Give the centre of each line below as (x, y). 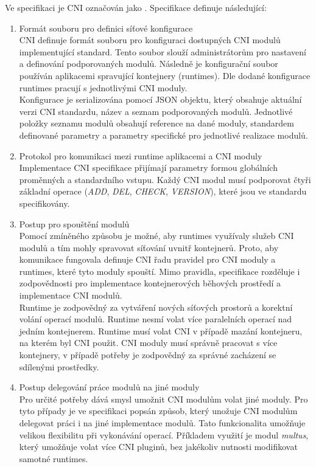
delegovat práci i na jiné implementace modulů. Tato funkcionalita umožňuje (162, 423)
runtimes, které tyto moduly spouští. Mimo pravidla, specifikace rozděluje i (160, 271)
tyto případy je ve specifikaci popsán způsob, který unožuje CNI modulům (158, 411)
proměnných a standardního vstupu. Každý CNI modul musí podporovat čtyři (165, 179)
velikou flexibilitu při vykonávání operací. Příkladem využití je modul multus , (164, 434)
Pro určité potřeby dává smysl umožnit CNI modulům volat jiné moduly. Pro (163, 399)
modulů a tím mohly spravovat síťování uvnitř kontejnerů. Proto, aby (149, 247)
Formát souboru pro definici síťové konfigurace (106, 28)
